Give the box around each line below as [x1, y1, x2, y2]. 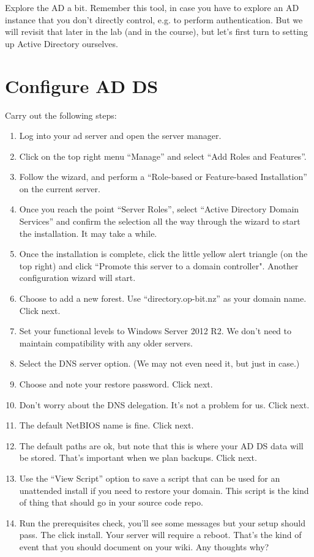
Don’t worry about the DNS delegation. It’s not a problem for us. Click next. [19, 398, 310, 411]
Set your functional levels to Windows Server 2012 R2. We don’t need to [19, 324, 291, 337]
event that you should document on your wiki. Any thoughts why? [19, 540, 269, 553]
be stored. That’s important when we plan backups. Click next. [19, 451, 257, 464]
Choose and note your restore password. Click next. [19, 378, 213, 390]
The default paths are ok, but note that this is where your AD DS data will [19, 439, 304, 452]
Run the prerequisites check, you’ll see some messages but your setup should [19, 516, 306, 529]
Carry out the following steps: [5, 108, 117, 121]
